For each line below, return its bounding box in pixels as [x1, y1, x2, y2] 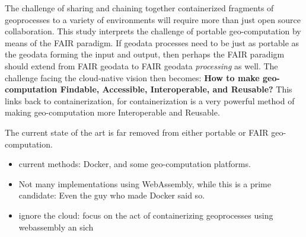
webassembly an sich [18, 220, 94, 233]
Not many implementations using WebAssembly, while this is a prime [18, 177, 271, 190]
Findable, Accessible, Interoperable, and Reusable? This [60, 83, 292, 95]
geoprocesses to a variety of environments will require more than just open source [5, 13, 301, 25]
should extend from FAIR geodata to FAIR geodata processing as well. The [5, 59, 278, 72]
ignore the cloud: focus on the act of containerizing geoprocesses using [18, 209, 273, 221]
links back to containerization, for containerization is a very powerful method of [5, 94, 295, 107]
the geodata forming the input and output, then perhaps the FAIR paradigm [5, 48, 285, 60]
